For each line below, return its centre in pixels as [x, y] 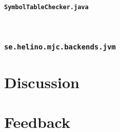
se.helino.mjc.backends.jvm [60, 47]
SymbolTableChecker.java [46, 7]
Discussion [42, 82]
